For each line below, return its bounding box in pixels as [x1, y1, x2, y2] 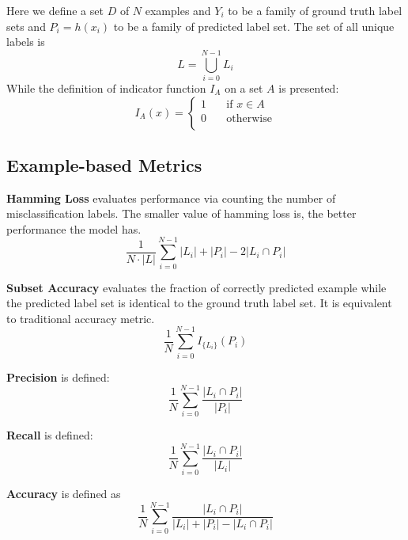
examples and [145, 2, 211, 18]
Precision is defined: [6, 368, 110, 385]
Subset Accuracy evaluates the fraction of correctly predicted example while [6, 279, 387, 295]
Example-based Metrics [6, 152, 202, 177]
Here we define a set [6, 2, 104, 18]
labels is [6, 33, 45, 50]
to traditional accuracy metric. [6, 310, 155, 326]
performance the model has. [6, 220, 142, 237]
